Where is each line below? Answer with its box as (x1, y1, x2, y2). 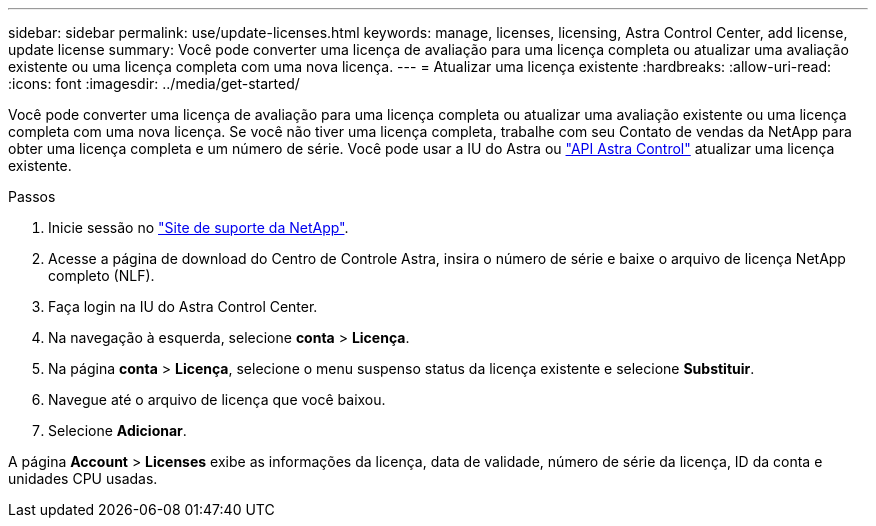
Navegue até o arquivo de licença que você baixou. (48, 391, 386, 408)
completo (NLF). (48, 267, 155, 284)
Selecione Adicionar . (48, 422, 187, 439)
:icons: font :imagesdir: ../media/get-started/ (8, 75, 300, 92)
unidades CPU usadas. (8, 470, 158, 487)
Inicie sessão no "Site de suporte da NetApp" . (48, 219, 349, 236)
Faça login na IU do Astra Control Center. (48, 298, 318, 315)
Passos (8, 188, 56, 205)
